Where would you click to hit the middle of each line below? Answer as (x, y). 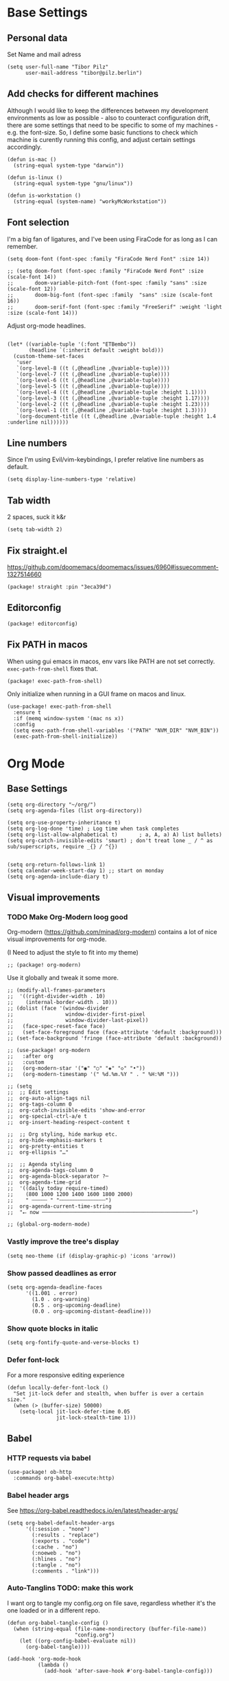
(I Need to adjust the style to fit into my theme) (73, 953)
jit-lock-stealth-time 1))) (96, 1418)
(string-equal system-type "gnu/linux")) (73, 183)
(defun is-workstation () (44, 195)
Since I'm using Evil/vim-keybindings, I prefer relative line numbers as (106, 460)
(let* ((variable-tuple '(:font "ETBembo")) (72, 344)
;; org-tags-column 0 (39, 1105)
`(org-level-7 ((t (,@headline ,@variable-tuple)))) (93, 374)
